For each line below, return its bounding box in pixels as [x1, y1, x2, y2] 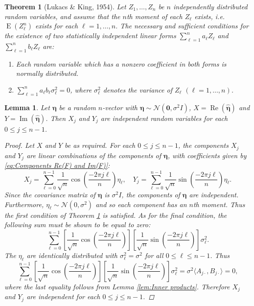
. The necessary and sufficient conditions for [115, 21, 249, 31]
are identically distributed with [26, 250, 117, 260]
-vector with [102, 102, 138, 112]
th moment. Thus [193, 199, 245, 209]
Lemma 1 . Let [4, 102, 50, 112]
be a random [59, 102, 96, 112]
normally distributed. [16, 68, 79, 78]
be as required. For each [65, 140, 136, 150]
